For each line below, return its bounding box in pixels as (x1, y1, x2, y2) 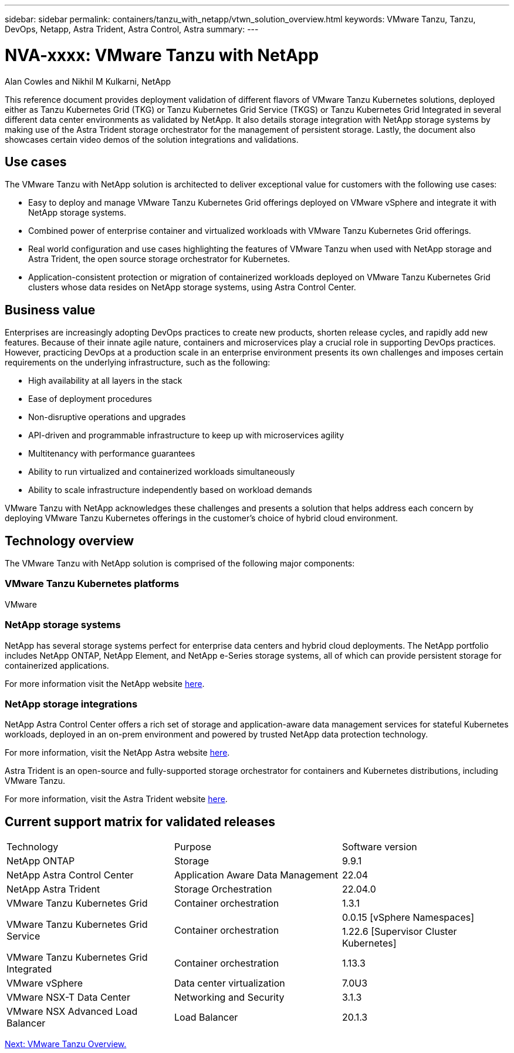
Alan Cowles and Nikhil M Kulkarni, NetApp (5, 76, 171, 86)
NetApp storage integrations (5, 697, 138, 710)
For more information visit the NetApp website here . (5, 678, 205, 689)
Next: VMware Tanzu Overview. (5, 1039, 127, 1049)
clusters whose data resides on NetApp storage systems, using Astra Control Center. (28, 282, 356, 293)
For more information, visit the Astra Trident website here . (5, 794, 228, 804)
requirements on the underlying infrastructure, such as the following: (5, 357, 270, 368)
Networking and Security (174, 991, 285, 1004)
